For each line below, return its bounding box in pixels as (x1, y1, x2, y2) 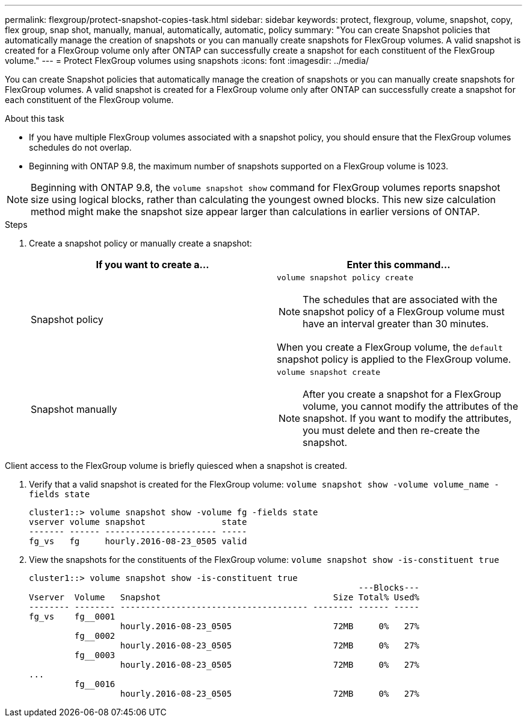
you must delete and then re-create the (303, 424, 480, 436)
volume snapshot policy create (277, 273, 413, 282)
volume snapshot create (277, 368, 381, 377)
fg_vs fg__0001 (29, 612, 116, 621)
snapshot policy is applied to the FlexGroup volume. (277, 353, 511, 365)
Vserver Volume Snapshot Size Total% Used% (29, 592, 420, 602)
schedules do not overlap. (29, 142, 132, 152)
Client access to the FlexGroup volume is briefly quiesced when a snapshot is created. (5, 460, 348, 471)
